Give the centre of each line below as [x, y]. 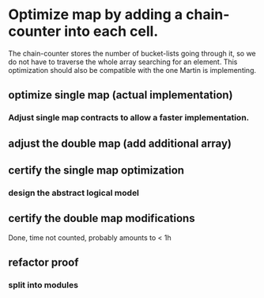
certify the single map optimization [96, 171]
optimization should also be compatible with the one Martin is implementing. [132, 70]
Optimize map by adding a [96, 15]
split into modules [43, 285]
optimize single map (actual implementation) [121, 96]
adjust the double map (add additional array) [120, 143]
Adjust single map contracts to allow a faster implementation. [129, 118]
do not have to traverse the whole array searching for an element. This [123, 62]
